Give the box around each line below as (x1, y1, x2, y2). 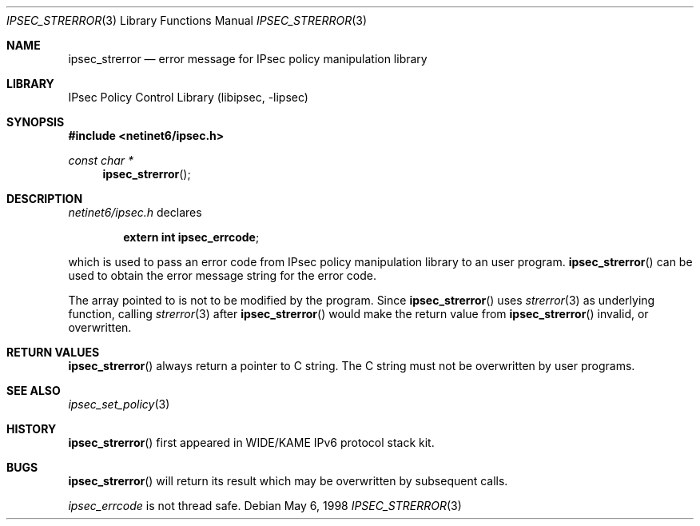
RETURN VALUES (6, 345, 100, 359)
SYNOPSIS (6, 115, 65, 129)
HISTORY (6, 422, 57, 436)
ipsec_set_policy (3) (68, 397, 170, 411)
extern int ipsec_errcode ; (123, 230, 260, 244)
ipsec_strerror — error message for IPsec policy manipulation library (68, 52, 428, 66)
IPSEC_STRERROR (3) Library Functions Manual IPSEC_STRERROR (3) (6, 14, 368, 27)
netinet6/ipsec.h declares (68, 205, 202, 219)
